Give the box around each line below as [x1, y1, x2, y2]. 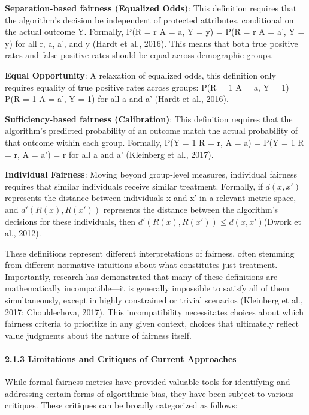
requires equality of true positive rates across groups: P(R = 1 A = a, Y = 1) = [5, 80, 299, 93]
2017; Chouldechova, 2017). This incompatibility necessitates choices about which [5, 305, 304, 318]
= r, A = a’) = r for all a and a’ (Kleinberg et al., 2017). [5, 148, 214, 160]
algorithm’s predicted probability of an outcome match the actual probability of [5, 124, 298, 137]
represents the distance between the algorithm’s [103, 203, 278, 215]
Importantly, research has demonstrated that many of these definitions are [5, 270, 278, 282]
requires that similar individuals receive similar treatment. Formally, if [5, 179, 263, 192]
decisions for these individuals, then [5, 215, 136, 227]
